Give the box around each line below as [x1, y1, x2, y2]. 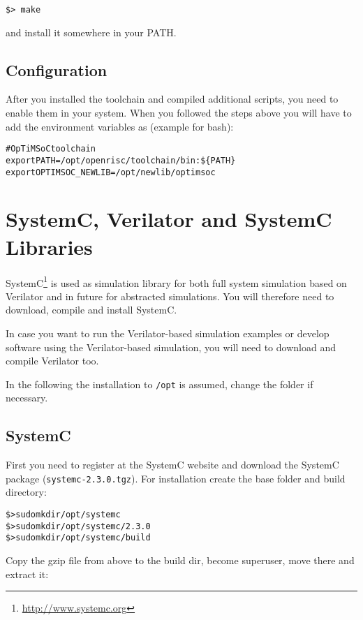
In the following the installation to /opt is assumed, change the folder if [6, 376, 313, 391]
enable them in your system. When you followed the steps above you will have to [6, 105, 352, 120]
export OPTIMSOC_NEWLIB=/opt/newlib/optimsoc [6, 167, 216, 177]
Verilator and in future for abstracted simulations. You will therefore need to [6, 288, 334, 303]
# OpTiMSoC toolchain [6, 144, 96, 154]
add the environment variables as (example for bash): [6, 119, 234, 133]
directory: [6, 485, 47, 499]
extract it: [6, 566, 49, 581]
